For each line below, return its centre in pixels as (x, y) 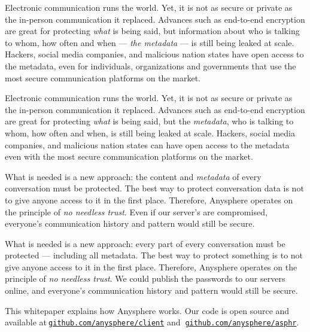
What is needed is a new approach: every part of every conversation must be (145, 243)
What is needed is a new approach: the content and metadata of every (133, 176)
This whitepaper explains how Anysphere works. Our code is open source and (147, 310)
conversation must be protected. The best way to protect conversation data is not (154, 188)
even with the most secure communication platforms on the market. (129, 156)
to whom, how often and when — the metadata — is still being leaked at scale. (150, 42)
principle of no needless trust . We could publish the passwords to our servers (145, 278)
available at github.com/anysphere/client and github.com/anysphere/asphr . (152, 322)
